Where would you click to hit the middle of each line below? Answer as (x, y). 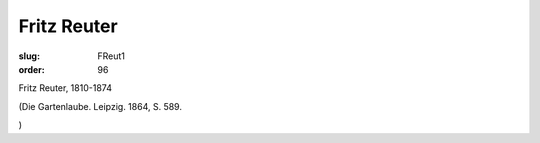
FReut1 (111, 56)
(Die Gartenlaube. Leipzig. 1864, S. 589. (100, 106)
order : (31, 69)
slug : (29, 56)
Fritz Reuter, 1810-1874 (65, 88)
